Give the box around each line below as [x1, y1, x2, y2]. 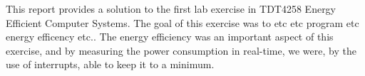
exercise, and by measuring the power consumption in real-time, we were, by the [6, 43, 356, 58]
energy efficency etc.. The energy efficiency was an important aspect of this [6, 29, 334, 44]
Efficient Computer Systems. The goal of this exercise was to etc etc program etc [6, 15, 359, 30]
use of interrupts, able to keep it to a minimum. [6, 57, 215, 72]
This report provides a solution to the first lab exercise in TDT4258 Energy [6, 1, 336, 16]
